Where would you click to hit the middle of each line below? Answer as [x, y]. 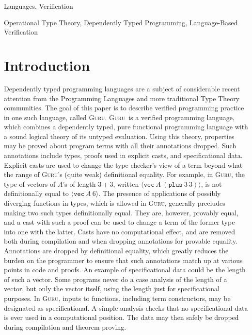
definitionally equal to [36, 193]
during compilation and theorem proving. [65, 326]
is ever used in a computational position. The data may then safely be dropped [121, 317]
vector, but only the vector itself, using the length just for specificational [112, 289]
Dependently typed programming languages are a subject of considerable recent [122, 88]
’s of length [79, 184]
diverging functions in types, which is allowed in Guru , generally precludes [115, 203]
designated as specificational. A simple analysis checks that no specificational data [126, 308]
